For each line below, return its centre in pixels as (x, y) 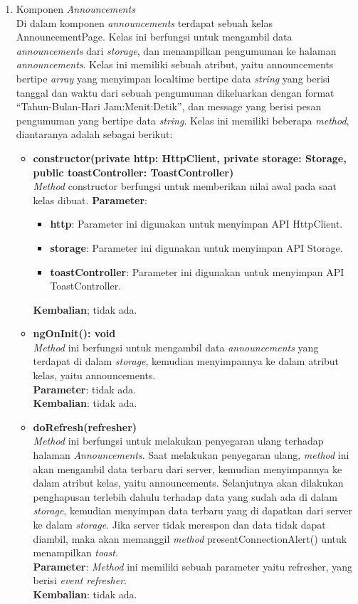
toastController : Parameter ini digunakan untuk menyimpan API (197, 271)
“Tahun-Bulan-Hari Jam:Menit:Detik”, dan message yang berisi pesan (169, 106)
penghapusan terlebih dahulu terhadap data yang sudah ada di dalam (185, 496)
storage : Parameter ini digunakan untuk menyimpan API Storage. (196, 247)
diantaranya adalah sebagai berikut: (94, 134)
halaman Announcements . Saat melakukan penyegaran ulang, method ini (191, 455)
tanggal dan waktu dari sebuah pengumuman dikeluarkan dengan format (175, 92)
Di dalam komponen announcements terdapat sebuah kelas (144, 22)
